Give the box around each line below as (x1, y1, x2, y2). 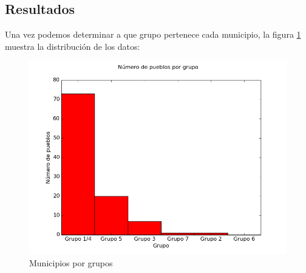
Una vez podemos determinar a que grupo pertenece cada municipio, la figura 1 (5, 28, 301, 41)
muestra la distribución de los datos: (5, 40, 140, 52)
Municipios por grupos (29, 256, 113, 269)
